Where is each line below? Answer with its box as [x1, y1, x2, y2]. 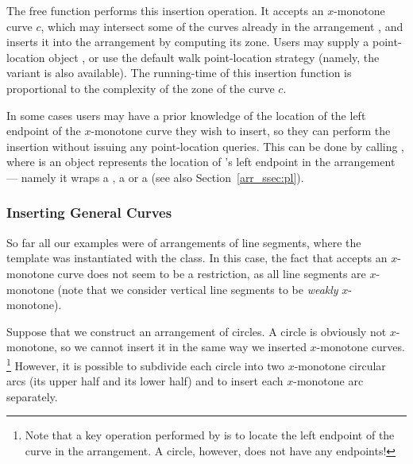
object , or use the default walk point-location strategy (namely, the [48, 48, 380, 65]
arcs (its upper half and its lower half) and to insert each [6, 373, 284, 389]
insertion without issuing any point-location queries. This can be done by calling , [6, 137, 405, 154]
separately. [6, 388, 58, 404]
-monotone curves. [316, 338, 405, 355]
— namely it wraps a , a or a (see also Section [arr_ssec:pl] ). [6, 168, 304, 185]
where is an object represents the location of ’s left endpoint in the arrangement [6, 153, 396, 170]
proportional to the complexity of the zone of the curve [6, 79, 275, 96]
